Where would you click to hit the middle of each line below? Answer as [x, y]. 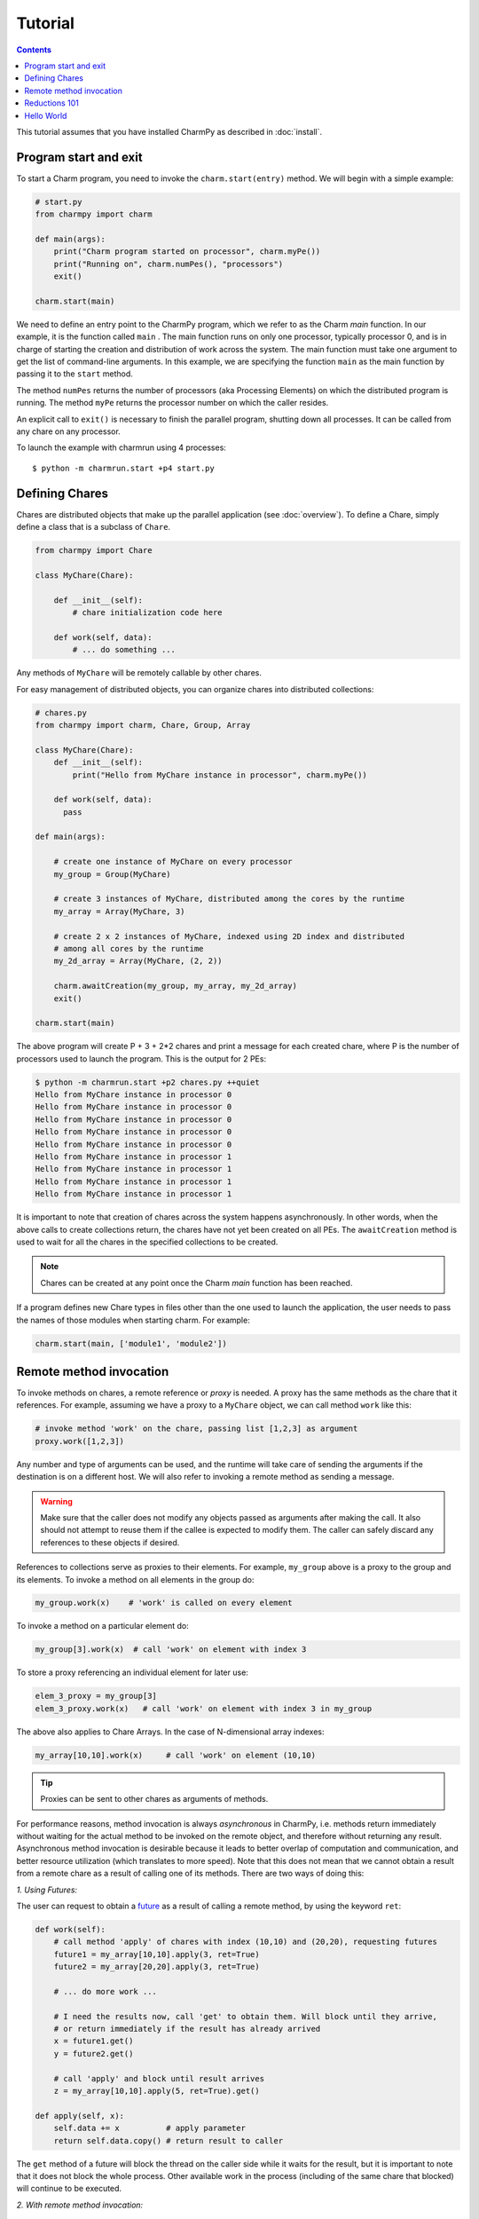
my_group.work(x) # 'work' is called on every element [164, 1603]
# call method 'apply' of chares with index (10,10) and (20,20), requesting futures [246, 1942]
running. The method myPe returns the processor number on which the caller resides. [173, 403]
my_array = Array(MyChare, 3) [119, 911]
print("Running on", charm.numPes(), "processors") [169, 264]
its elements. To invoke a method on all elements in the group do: [135, 1579]
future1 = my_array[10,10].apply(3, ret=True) [157, 1954]
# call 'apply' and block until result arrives [159, 2078]
